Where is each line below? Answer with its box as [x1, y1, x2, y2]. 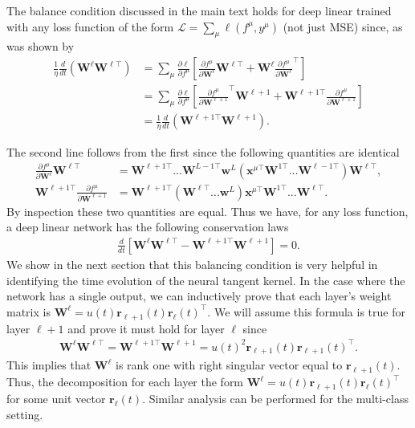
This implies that [6, 357, 92, 373]
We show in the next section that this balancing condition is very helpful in [6, 255, 378, 272]
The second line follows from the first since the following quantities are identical [6, 143, 400, 160]
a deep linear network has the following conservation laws [6, 218, 289, 235]
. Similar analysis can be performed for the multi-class [142, 390, 409, 407]
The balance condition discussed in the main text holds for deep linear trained [6, 2, 392, 18]
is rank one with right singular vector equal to [116, 357, 343, 373]
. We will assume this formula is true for [207, 303, 405, 320]
